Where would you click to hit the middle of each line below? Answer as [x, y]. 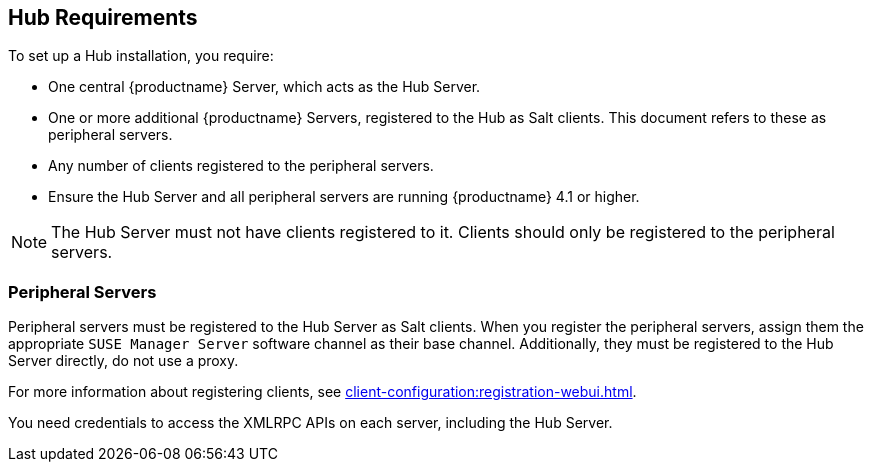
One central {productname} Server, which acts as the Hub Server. [264, 87]
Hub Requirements [103, 17]
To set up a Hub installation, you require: [141, 56]
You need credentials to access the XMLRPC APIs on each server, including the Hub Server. [310, 423]
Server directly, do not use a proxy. [123, 361]
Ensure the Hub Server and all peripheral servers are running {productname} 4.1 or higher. [344, 197]
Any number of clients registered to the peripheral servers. [241, 166]
